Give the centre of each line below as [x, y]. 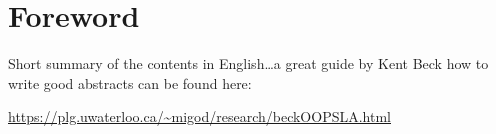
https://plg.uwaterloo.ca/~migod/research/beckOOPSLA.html [199, 116]
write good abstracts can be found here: [130, 82]
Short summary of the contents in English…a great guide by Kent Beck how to [248, 63]
